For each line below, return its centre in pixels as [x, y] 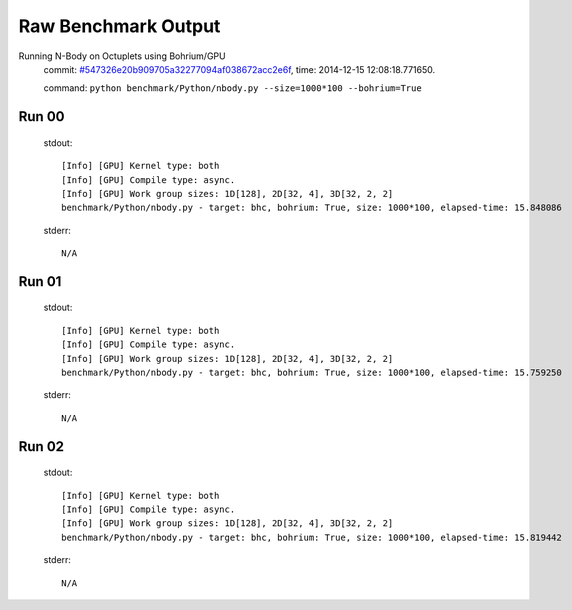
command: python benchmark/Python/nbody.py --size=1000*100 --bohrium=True [232, 88]
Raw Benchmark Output [119, 26]
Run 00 [41, 116]
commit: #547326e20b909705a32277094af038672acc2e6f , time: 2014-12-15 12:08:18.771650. [239, 69]
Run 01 [40, 281]
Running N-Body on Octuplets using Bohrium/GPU [122, 56]
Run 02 [41, 446]
